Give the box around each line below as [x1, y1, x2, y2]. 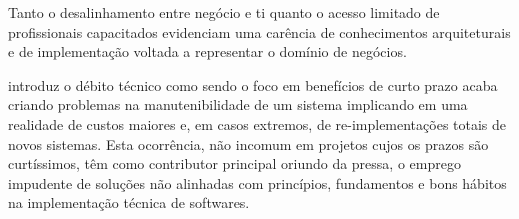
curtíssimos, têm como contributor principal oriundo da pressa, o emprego [8, 153, 461, 174]
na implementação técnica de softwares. [8, 192, 250, 213]
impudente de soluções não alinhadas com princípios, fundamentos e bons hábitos [8, 172, 507, 193]
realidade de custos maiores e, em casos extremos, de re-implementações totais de [8, 113, 507, 134]
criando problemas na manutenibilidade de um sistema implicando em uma [8, 94, 468, 115]
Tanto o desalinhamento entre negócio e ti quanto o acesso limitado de [8, 2, 440, 22]
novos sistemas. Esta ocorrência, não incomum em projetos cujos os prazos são [8, 133, 489, 154]
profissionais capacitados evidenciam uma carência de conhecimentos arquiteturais [8, 21, 511, 42]
